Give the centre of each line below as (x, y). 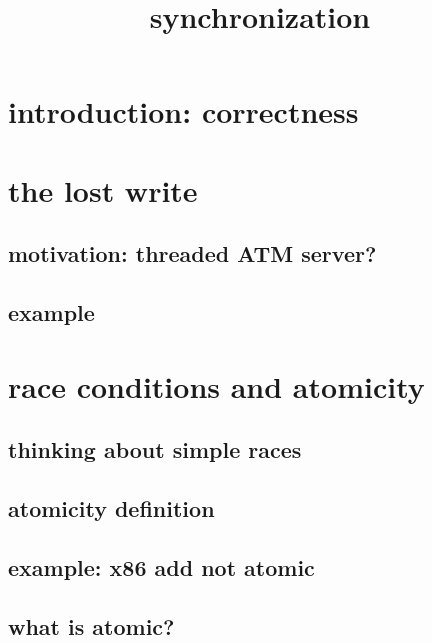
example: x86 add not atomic (161, 566)
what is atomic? (91, 625)
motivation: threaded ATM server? (192, 253)
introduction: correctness (183, 111)
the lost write (103, 189)
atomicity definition (111, 508)
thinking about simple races (155, 449)
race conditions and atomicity (216, 385)
